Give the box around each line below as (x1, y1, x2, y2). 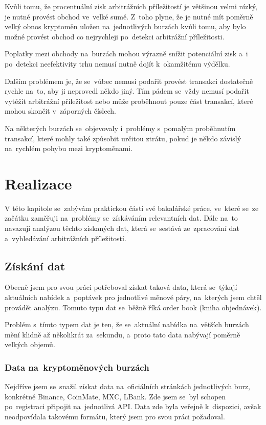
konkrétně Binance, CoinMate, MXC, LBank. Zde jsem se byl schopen (5, 391, 226, 401)
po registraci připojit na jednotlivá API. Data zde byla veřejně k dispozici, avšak (5, 401, 261, 412)
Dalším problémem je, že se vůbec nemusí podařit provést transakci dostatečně (5, 75, 253, 86)
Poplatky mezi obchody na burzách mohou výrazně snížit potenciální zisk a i (5, 48, 248, 59)
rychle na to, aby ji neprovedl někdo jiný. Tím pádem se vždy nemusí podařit (5, 86, 249, 96)
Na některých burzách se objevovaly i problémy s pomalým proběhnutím (5, 122, 236, 133)
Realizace (5, 173, 72, 194)
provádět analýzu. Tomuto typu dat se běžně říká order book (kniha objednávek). (5, 302, 262, 312)
